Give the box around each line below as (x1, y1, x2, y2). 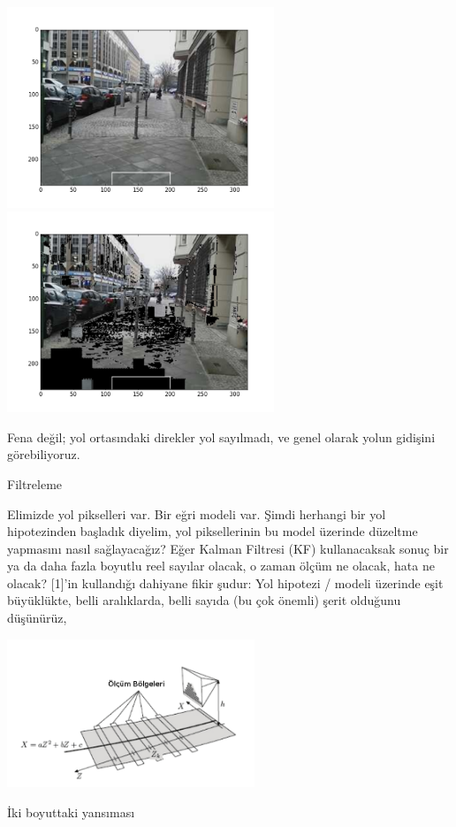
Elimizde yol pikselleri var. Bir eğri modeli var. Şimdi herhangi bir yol (7, 504, 386, 523)
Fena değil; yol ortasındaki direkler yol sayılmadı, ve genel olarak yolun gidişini (7, 427, 436, 446)
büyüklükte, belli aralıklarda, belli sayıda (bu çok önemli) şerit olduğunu (7, 591, 401, 609)
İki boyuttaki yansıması (7, 802, 135, 821)
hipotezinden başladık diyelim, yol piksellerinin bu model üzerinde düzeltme (7, 522, 418, 540)
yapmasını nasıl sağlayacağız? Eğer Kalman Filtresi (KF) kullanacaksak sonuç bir (7, 539, 449, 557)
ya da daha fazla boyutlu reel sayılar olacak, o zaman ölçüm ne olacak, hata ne (7, 556, 435, 575)
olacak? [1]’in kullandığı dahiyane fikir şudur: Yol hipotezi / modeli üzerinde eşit (7, 573, 444, 592)
